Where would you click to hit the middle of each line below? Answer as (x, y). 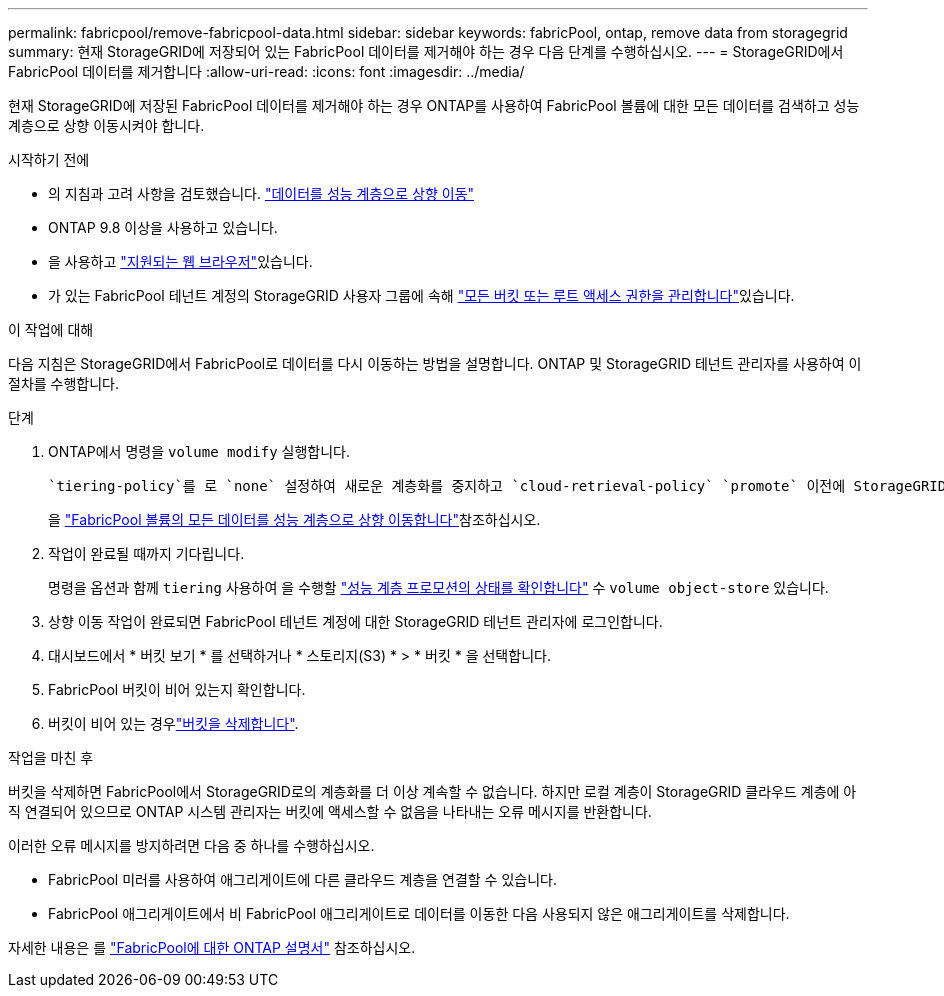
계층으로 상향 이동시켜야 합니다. (106, 125)
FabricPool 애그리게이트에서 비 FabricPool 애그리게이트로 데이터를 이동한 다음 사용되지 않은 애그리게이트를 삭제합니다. (419, 913)
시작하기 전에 (49, 159)
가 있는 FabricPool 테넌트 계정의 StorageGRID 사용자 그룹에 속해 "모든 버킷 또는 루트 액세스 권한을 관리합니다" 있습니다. (421, 295)
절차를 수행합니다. (64, 383)
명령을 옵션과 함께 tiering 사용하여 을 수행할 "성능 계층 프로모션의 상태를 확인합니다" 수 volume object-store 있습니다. (438, 587)
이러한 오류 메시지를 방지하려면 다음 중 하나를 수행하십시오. (191, 845)
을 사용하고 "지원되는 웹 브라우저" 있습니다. (180, 261)
